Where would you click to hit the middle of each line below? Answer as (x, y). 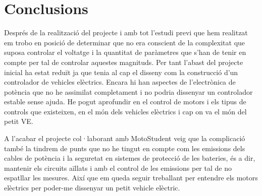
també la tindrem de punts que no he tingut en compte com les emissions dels (125, 148)
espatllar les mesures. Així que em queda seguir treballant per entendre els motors (131, 178)
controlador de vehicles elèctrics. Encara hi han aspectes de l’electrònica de (120, 82)
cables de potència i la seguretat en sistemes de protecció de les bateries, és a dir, (130, 158)
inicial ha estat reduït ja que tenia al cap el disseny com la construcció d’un (121, 72)
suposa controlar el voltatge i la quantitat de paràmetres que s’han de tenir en (125, 52)
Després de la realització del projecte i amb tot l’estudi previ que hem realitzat (126, 32)
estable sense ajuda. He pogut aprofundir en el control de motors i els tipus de (125, 102)
